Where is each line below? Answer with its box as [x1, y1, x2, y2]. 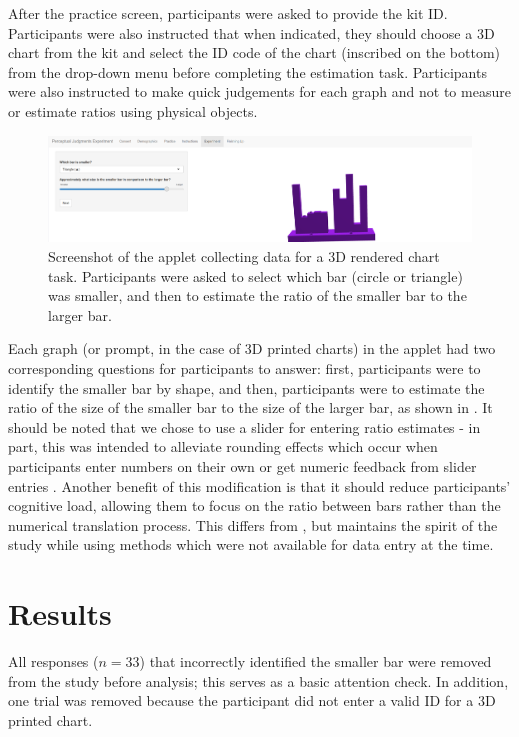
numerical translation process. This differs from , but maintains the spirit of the [8, 514, 498, 535]
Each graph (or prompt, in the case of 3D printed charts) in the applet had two [8, 338, 496, 359]
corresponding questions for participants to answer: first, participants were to [8, 358, 481, 379]
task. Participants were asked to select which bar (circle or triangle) [48, 265, 463, 286]
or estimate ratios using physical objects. [8, 100, 258, 121]
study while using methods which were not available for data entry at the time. [8, 534, 494, 555]
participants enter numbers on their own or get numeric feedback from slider [8, 456, 477, 477]
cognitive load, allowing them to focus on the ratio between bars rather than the [8, 495, 501, 516]
